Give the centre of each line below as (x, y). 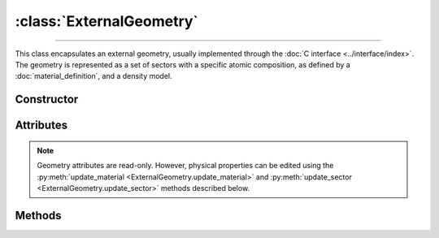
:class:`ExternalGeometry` (107, 21)
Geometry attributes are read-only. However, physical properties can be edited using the (185, 166)
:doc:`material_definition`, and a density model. (93, 76)
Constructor (47, 100)
